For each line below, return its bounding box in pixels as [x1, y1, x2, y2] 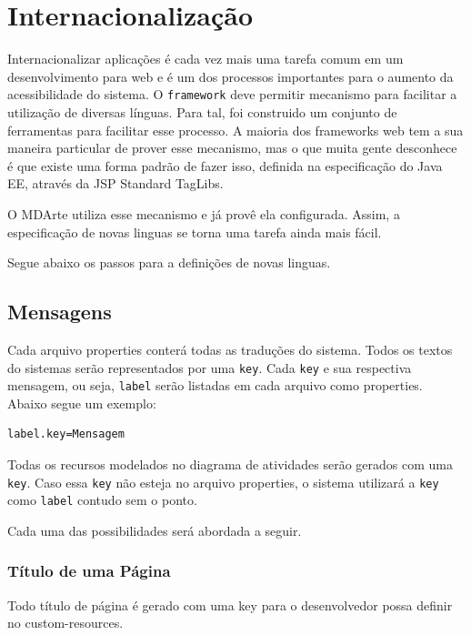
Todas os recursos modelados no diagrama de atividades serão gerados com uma [7, 455, 453, 474]
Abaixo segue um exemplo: [7, 393, 156, 412]
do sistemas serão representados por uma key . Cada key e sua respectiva [7, 358, 412, 377]
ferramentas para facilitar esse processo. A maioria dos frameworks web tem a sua [7, 120, 464, 139]
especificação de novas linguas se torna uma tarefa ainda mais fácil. [7, 222, 382, 241]
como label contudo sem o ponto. [7, 490, 197, 509]
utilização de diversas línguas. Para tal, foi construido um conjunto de [7, 102, 397, 121]
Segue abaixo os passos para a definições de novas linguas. [7, 253, 331, 272]
